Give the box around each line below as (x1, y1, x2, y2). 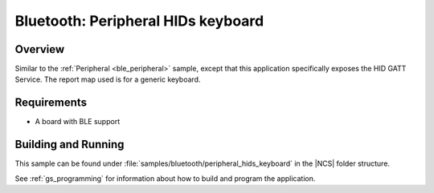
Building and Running (14, 138, 125, 151)
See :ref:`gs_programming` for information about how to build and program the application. (14, 173, 316, 183)
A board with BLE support (35, 117, 121, 127)
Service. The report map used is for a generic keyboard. (14, 74, 201, 84)
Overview (14, 42, 65, 56)
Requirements (14, 96, 88, 110)
